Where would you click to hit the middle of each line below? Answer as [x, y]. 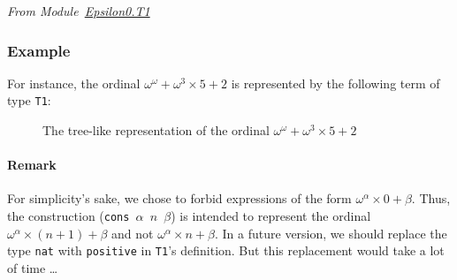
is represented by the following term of [335, 83]
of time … [33, 267]
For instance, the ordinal [74, 83]
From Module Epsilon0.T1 [79, 11]
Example [39, 50]
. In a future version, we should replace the [331, 233]
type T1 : [29, 100]
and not [133, 233]
